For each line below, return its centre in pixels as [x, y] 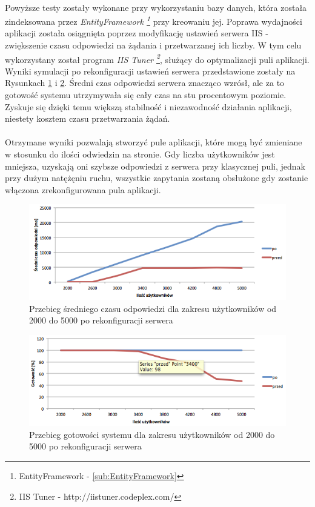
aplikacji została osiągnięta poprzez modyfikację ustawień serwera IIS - [137, 33]
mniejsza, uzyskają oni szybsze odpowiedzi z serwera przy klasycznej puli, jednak [155, 166]
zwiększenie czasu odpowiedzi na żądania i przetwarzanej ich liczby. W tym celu [153, 45]
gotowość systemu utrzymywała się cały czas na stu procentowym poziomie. [146, 95]
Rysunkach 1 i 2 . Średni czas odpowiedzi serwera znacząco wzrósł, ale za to [145, 83]
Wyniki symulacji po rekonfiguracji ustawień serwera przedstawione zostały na [150, 71]
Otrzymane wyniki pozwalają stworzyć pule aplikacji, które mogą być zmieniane [154, 142]
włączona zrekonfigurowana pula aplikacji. [83, 189]
